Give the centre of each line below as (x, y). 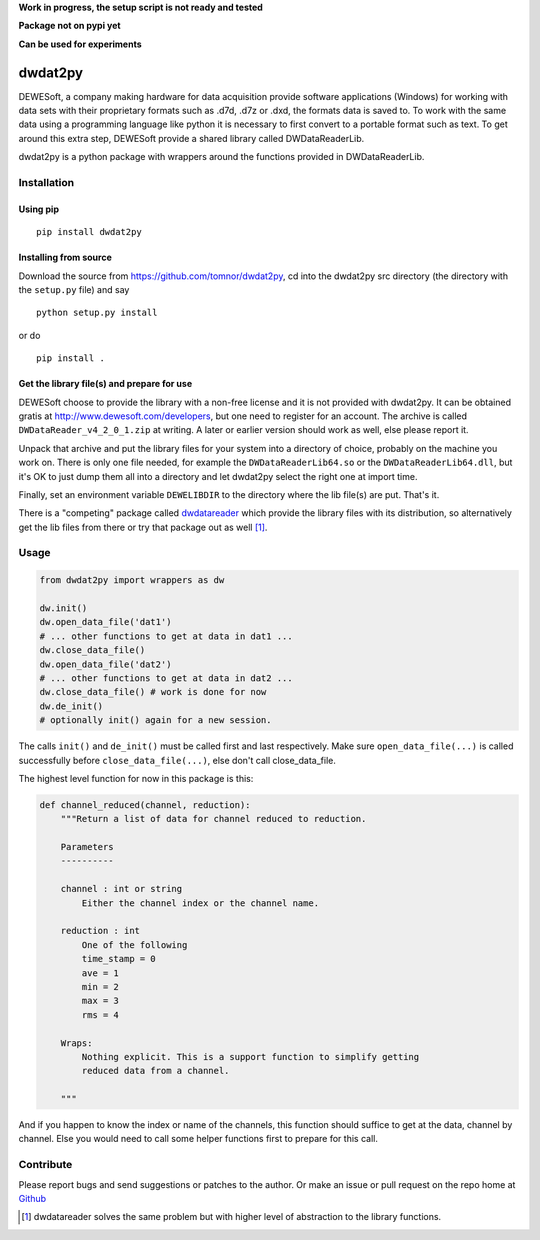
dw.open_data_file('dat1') (105, 622)
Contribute (45, 1165)
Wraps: (76, 1043)
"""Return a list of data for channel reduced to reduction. (213, 819)
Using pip (39, 209)
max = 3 (100, 1001)
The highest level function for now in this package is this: (136, 778)
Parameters (87, 847)
